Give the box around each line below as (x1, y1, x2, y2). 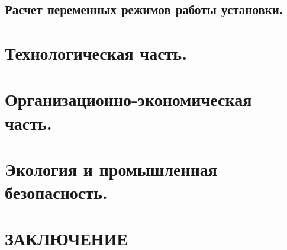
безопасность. (5, 180, 108, 204)
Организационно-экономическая (5, 87, 252, 111)
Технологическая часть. (5, 40, 188, 65)
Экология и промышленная (5, 156, 217, 181)
